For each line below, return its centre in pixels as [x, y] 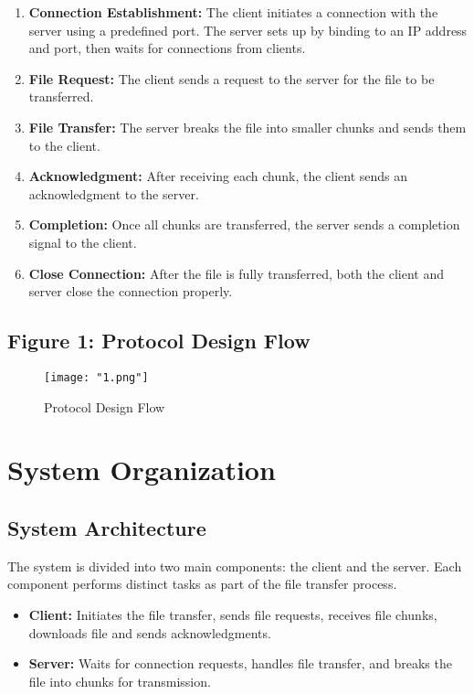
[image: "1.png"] [96, 377]
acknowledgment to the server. [114, 193]
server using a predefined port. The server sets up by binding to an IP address [248, 30]
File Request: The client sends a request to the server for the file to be [232, 78]
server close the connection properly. [131, 291]
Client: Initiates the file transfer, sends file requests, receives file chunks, [233, 614]
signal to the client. [83, 242]
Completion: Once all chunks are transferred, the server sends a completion [244, 224]
